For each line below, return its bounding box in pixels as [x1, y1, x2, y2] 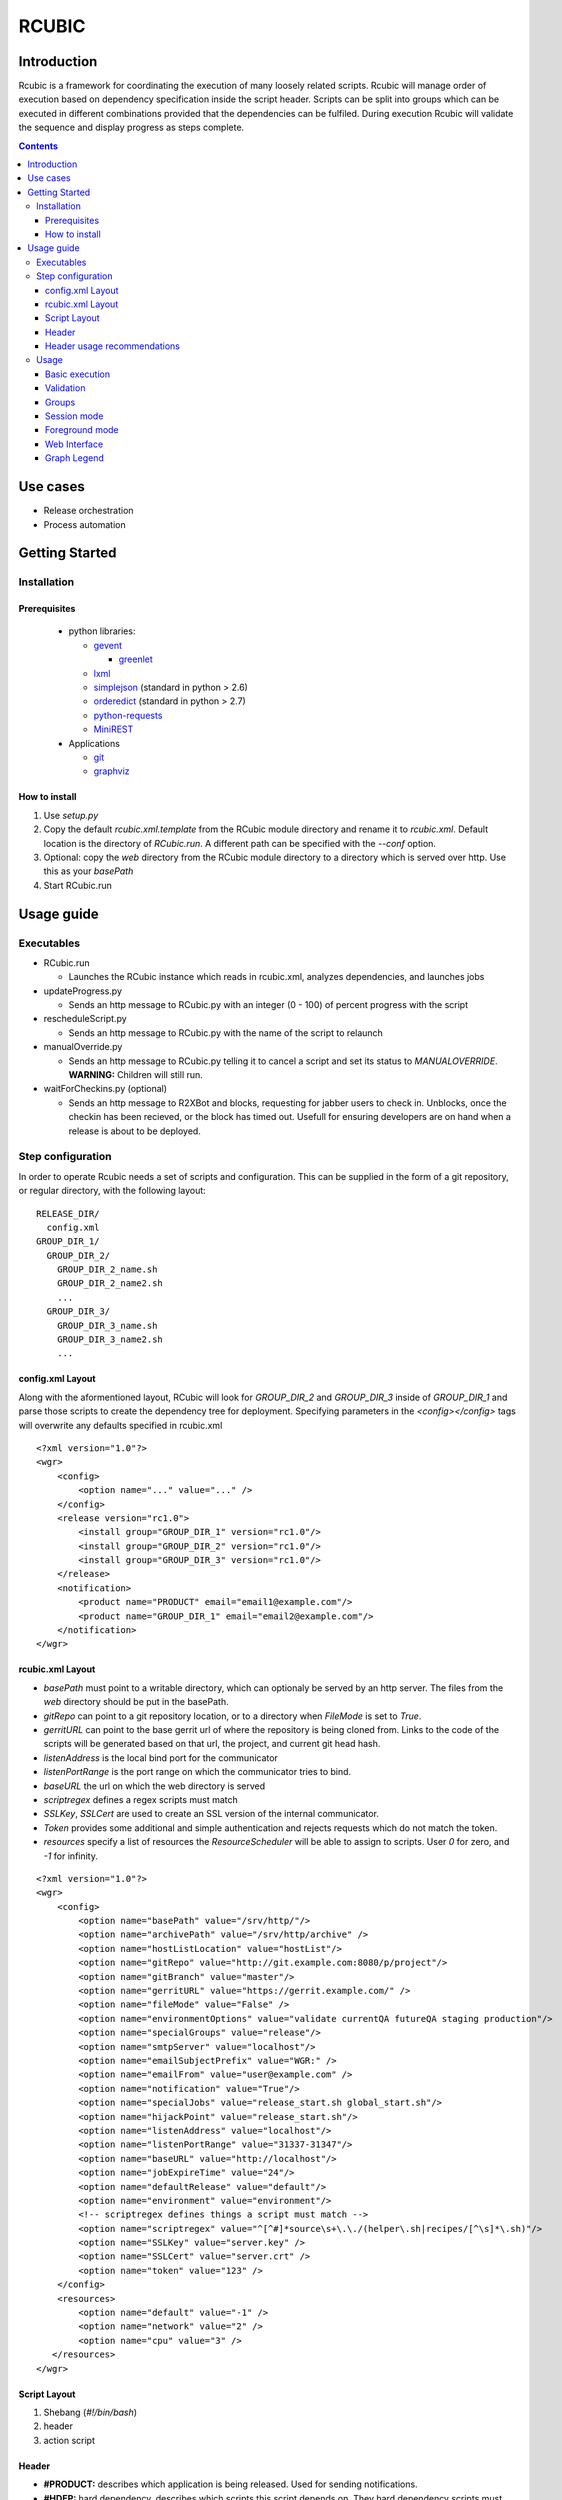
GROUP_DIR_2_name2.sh [56, 1278, 164, 1289]
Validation [45, 382, 86, 394]
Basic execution [45, 368, 110, 380]
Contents [18, 140, 59, 152]
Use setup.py [43, 809, 99, 821]
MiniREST [93, 723, 134, 735]
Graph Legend [45, 452, 105, 464]
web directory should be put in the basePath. [43, 1696, 229, 1708]
